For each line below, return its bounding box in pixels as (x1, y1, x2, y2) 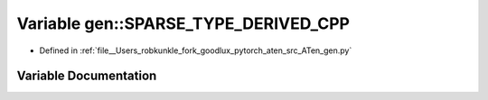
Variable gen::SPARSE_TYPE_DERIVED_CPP (16, 14, 351, 33)
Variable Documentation (16, 68, 157, 84)
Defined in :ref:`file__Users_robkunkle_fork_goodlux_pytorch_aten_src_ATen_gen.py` (39, 45, 352, 56)
